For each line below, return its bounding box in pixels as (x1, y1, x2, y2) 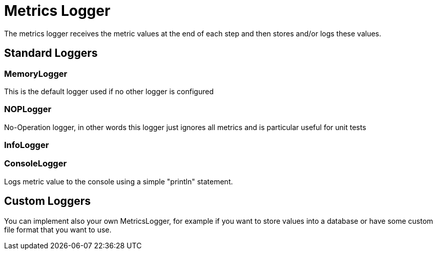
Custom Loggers (4, 195, 91, 208)
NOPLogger (4, 104, 52, 115)
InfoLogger (4, 140, 49, 151)
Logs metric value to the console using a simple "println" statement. (4, 177, 233, 186)
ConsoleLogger (4, 158, 67, 169)
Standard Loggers (4, 47, 98, 60)
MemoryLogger (4, 68, 68, 79)
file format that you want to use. (4, 225, 112, 234)
